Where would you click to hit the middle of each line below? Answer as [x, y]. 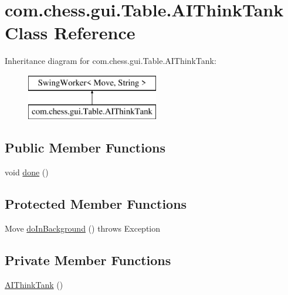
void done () [27, 172]
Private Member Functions [88, 260]
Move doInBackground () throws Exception [83, 228]
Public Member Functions [85, 147]
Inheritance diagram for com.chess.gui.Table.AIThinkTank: [111, 61]
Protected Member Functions [96, 204]
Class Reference [70, 33]
